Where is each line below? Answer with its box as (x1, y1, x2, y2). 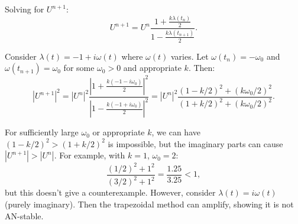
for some (63, 61, 95, 74)
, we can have (151, 126, 200, 138)
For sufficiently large (5, 126, 79, 138)
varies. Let (170, 50, 209, 62)
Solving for (5, 3, 44, 15)
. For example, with (54, 149, 125, 161)
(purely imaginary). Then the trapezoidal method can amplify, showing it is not (5, 197, 294, 210)
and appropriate (123, 61, 182, 74)
